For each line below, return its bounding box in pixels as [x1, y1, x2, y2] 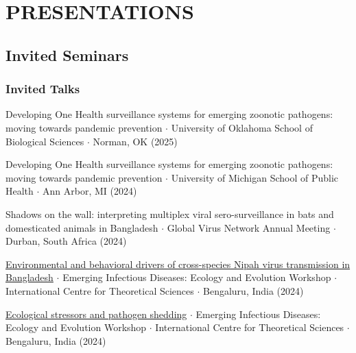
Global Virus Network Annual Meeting [167, 220, 331, 234]
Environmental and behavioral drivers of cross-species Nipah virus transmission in [5, 256, 351, 271]
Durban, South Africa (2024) [5, 234, 127, 248]
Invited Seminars [5, 44, 129, 65]
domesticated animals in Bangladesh [5, 220, 158, 234]
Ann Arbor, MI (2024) [43, 184, 137, 198]
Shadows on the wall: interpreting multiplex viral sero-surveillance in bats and [5, 206, 334, 221]
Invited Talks [5, 80, 80, 97]
